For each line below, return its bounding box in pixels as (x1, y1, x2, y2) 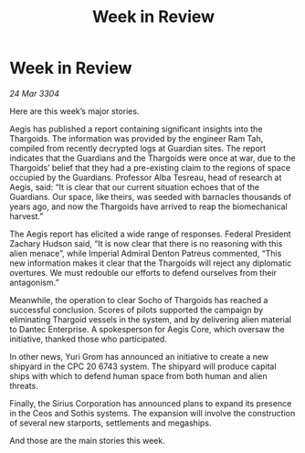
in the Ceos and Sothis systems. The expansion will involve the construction (9, 407, 296, 418)
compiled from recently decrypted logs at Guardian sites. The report (9, 142, 267, 153)
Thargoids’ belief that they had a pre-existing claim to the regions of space (9, 162, 290, 173)
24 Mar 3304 (9, 88, 59, 99)
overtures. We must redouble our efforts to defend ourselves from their (9, 267, 277, 278)
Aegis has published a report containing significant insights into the (9, 123, 263, 134)
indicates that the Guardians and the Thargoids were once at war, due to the (9, 153, 296, 163)
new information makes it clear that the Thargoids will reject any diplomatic (9, 258, 292, 269)
